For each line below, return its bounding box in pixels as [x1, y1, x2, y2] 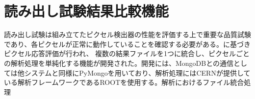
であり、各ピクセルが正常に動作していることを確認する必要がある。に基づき [4, 39, 251, 49]
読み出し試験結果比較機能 [4, 1, 169, 21]
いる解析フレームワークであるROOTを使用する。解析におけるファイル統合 [4, 77, 244, 87]
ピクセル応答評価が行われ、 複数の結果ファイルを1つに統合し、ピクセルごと [4, 48, 250, 59]
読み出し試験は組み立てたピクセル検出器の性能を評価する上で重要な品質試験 [4, 29, 251, 40]
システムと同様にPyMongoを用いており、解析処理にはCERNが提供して [24, 67, 251, 78]
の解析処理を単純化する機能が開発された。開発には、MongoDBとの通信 [4, 58, 234, 68]
